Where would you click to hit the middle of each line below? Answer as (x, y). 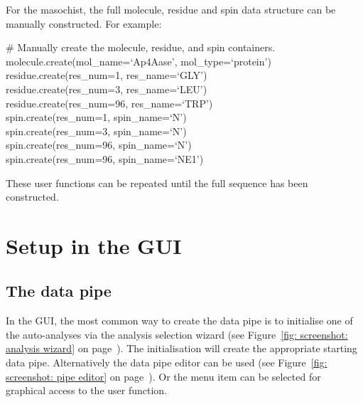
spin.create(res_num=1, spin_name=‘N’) (96, 117)
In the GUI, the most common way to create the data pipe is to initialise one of (179, 321)
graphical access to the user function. (87, 390)
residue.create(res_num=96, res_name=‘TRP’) (109, 103)
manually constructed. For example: (84, 23)
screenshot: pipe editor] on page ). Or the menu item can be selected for (163, 376)
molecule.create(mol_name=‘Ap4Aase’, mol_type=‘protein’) (139, 61)
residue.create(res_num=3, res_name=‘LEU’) (107, 89)
